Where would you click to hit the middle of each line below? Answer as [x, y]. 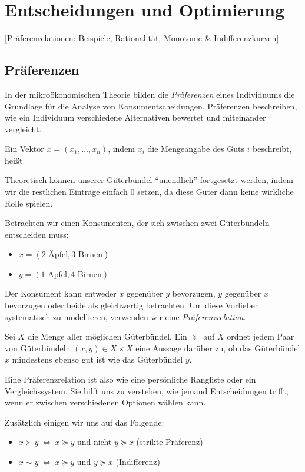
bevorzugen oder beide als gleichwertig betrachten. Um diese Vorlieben [132, 305]
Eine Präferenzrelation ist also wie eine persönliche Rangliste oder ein [130, 379]
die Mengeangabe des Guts [196, 149]
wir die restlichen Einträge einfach [66, 192]
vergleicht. [23, 129]
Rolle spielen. [29, 203]
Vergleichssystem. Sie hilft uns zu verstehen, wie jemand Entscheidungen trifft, [147, 390]
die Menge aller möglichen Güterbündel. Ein [107, 336]
